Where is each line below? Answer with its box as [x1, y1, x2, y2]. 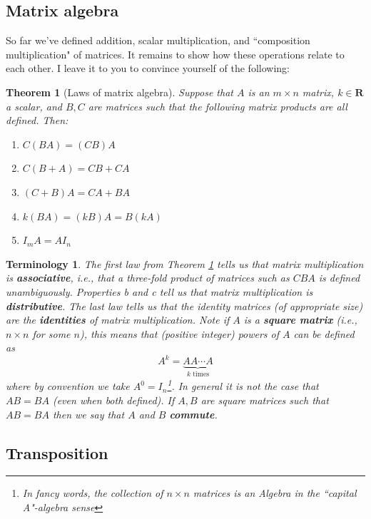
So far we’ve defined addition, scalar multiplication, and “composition [6, 33, 310, 48]
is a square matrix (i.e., [243, 312, 357, 327]
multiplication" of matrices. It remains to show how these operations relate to [6, 46, 345, 61]
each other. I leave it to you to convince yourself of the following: [6, 61, 290, 76]
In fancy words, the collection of [22, 485, 163, 500]
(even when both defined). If [52, 393, 175, 408]
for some [32, 326, 71, 341]
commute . [169, 406, 218, 421]
